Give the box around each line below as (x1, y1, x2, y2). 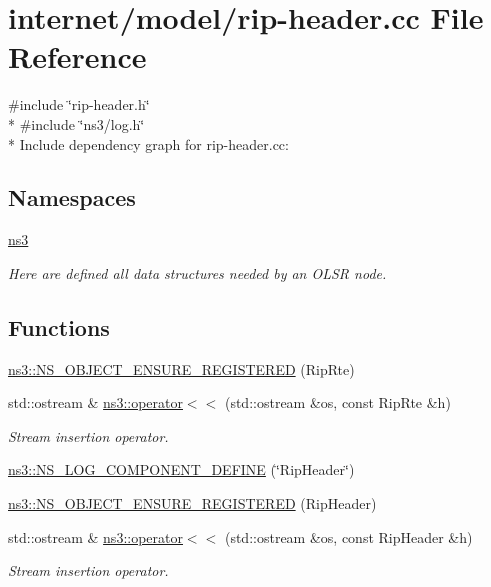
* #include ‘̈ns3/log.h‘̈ (8, 113, 145, 134)
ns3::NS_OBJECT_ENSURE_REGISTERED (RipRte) (8, 358, 355, 379)
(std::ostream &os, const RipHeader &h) (224, 526, 473, 547)
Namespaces (8, 182, 136, 213)
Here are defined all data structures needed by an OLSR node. (8, 262, 387, 283)
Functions (8, 311, 110, 342)
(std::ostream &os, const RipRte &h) (224, 392, 451, 413)
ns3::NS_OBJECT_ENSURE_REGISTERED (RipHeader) (8, 493, 377, 514)
